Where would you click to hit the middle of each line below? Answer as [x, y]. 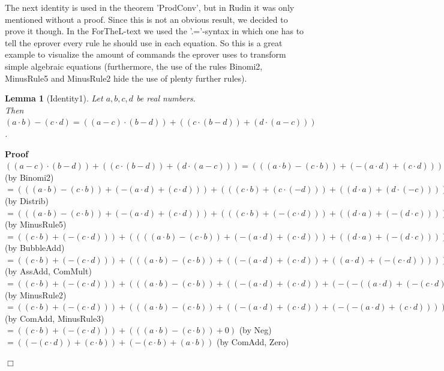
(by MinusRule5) [36, 224]
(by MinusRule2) [36, 294]
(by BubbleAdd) [35, 248]
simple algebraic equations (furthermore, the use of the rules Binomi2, [134, 66]
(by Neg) [255, 330]
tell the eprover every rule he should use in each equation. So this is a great [144, 42]
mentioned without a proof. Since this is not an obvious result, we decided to [146, 19]
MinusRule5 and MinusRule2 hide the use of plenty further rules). [126, 78]
